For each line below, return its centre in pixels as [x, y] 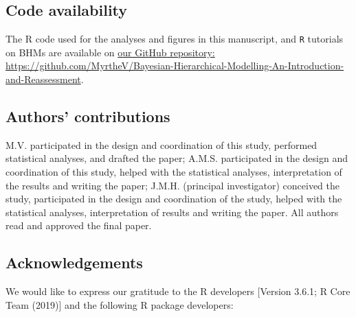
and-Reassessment [43, 79]
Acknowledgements [74, 262]
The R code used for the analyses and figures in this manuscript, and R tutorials [175, 39]
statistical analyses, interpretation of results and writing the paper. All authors [172, 212]
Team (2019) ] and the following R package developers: [120, 304]
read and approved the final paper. [79, 225]
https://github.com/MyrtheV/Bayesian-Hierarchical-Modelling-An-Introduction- [175, 66]
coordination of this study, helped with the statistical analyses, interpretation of [174, 172]
